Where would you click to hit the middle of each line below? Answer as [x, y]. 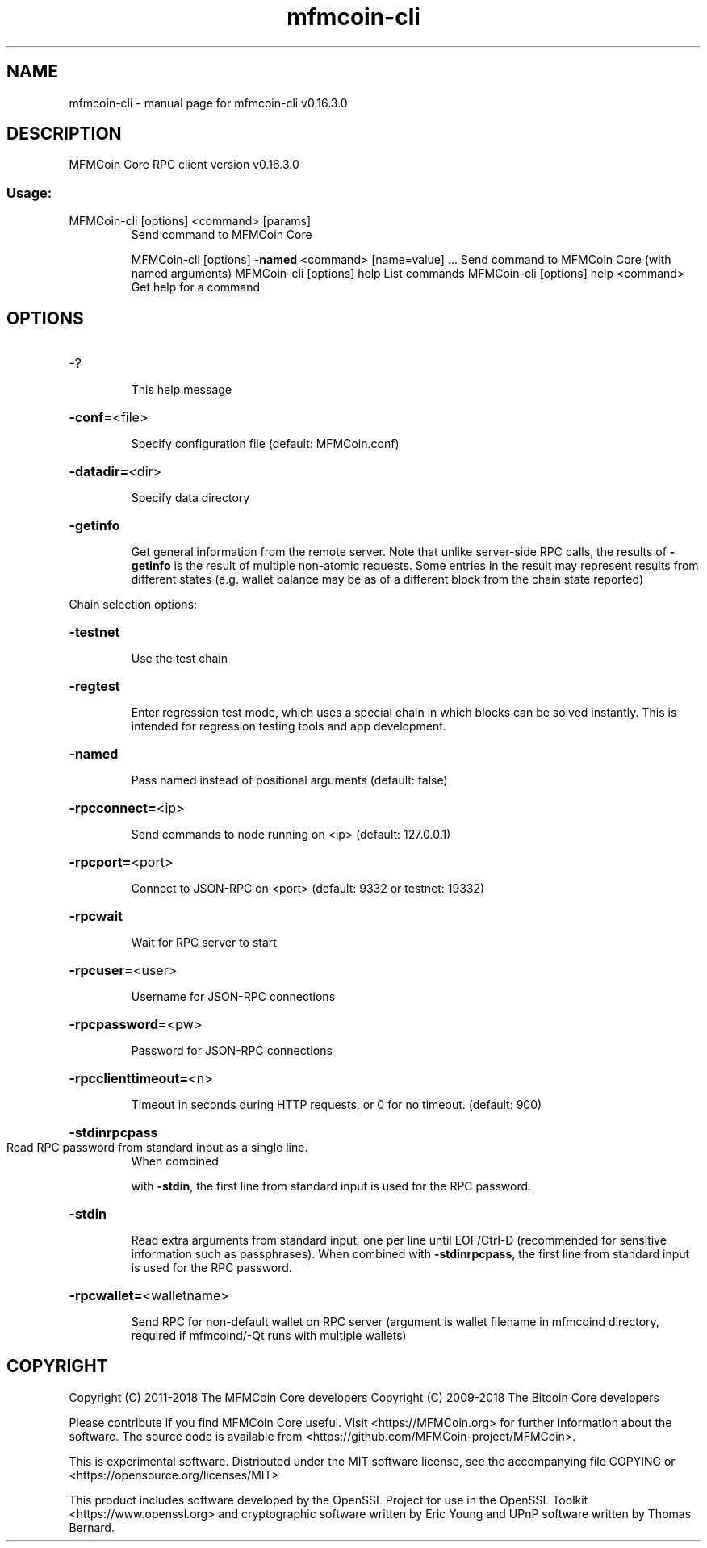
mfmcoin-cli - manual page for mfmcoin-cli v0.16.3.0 [208, 103]
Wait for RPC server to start [204, 943]
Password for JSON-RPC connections [232, 1051]
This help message [181, 390]
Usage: [29, 192]
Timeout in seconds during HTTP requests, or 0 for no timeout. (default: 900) [337, 1105]
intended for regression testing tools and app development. [289, 726]
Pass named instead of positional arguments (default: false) [289, 780]
